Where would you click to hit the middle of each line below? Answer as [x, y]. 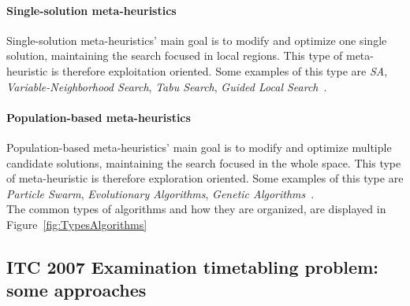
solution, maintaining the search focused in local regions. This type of [175, 55]
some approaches [76, 290]
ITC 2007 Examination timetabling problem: [192, 266]
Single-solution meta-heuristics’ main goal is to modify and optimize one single [197, 40]
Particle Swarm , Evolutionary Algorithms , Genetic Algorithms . [160, 193]
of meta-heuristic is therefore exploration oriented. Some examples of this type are [205, 178]
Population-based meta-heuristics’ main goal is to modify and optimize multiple [199, 147]
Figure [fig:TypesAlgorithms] [77, 224]
